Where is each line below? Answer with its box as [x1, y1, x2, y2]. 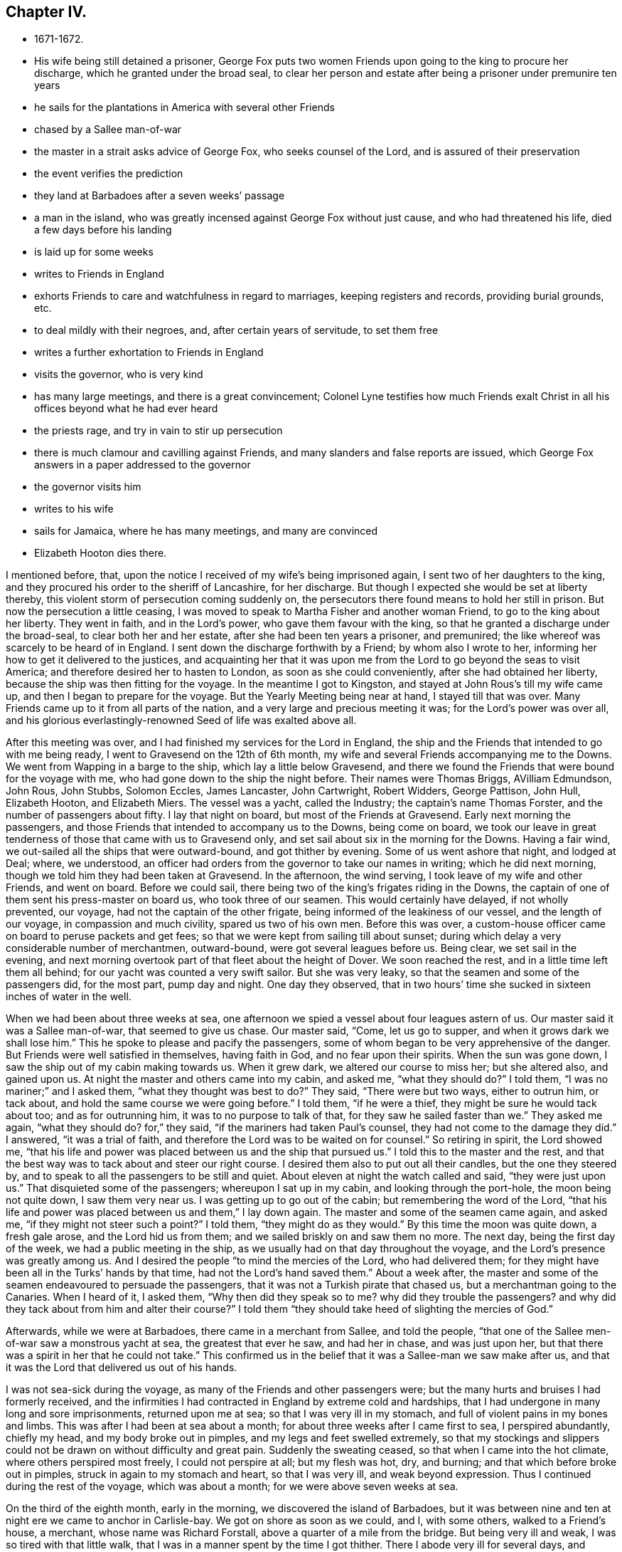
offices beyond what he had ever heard [34, 402, 218, 415]
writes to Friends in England [34, 268, 164, 280]
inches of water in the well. [6, 990, 132, 1003]
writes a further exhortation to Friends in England [34, 346, 264, 359]
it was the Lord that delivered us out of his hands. [6, 1361, 237, 1374]
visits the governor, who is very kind [34, 368, 203, 381]
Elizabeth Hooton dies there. [34, 547, 167, 560]
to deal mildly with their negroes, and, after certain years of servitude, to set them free [34, 324, 439, 337]
